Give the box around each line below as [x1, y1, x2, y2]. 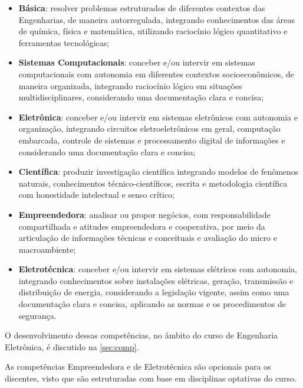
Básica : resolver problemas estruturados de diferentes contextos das [18, 2, 265, 14]
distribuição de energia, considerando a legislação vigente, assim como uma [18, 286, 289, 298]
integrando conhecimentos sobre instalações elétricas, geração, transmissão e [18, 274, 294, 286]
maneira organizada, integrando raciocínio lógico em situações [18, 79, 242, 92]
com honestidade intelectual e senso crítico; [18, 188, 175, 201]
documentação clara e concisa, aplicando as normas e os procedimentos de [18, 298, 286, 310]
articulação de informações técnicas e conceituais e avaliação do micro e [18, 232, 277, 244]
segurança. [18, 309, 57, 321]
